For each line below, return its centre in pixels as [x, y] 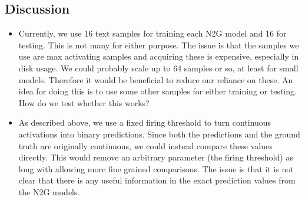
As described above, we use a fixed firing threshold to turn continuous [145, 122]
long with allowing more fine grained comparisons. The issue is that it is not [156, 168]
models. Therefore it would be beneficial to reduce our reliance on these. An [156, 79]
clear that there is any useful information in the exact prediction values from [157, 180]
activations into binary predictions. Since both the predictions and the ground [159, 134]
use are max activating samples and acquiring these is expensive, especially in [159, 56]
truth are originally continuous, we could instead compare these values [145, 145]
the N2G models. [49, 191]
